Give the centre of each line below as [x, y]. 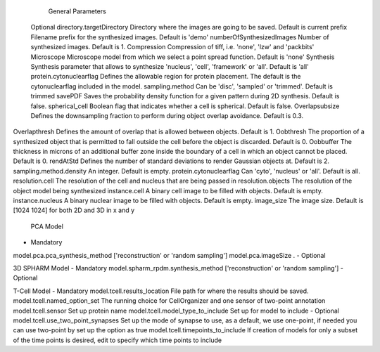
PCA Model [47, 226]
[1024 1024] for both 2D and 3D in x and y [74, 210]
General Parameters [77, 11]
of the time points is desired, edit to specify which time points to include [118, 340]
